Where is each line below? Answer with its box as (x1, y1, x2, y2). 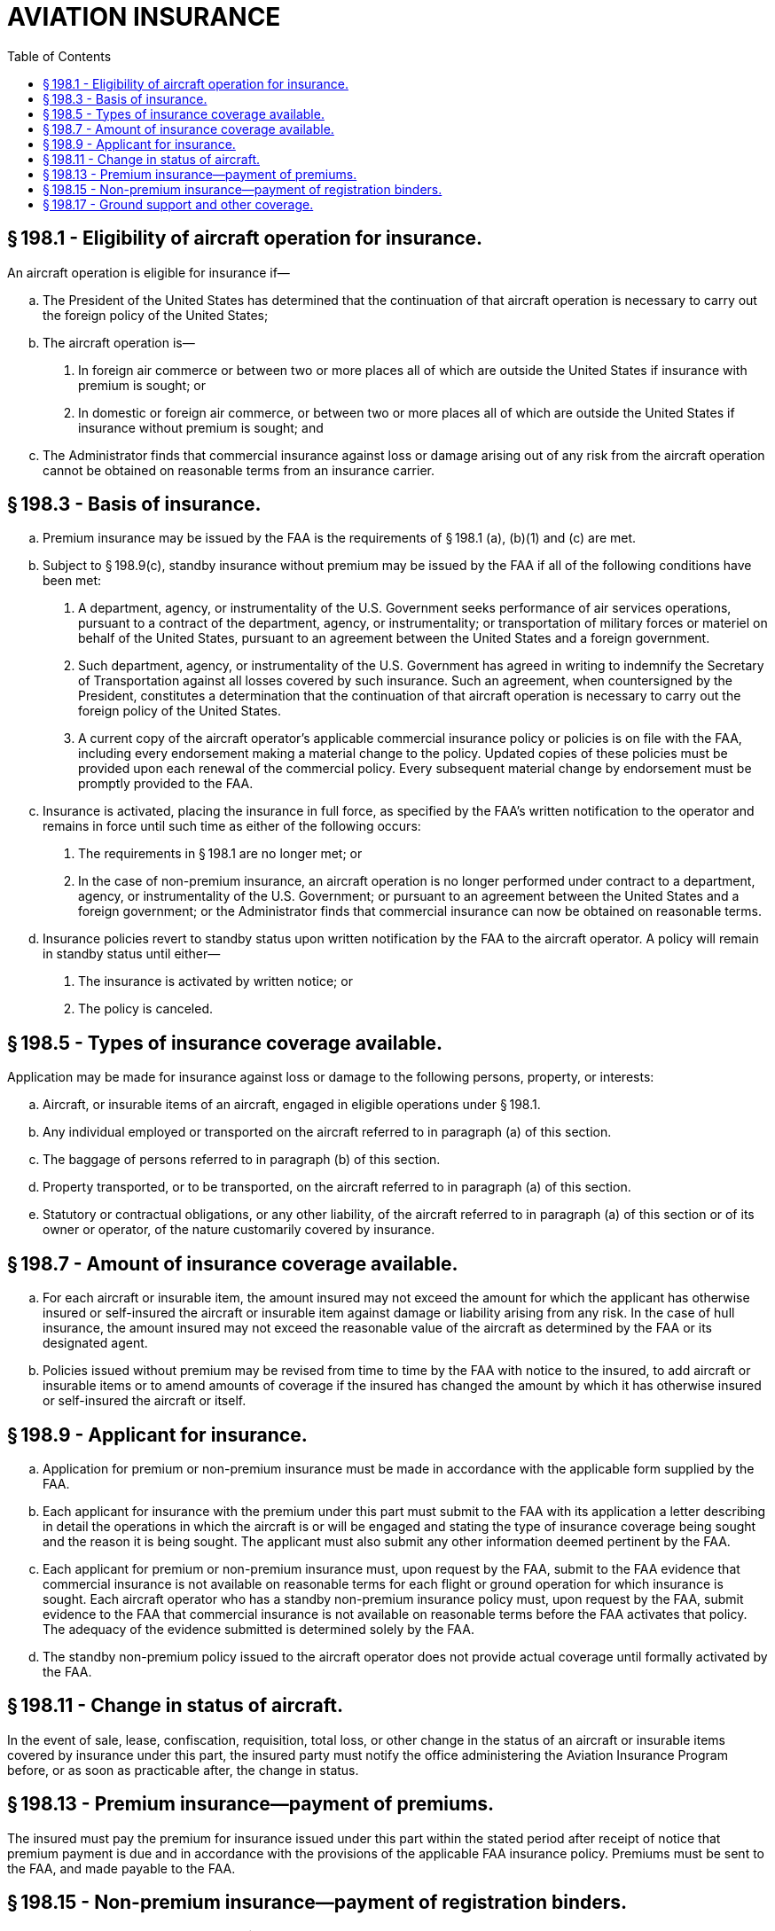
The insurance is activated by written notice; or (78, 973, 353, 989)
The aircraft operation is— (43, 334, 195, 350)
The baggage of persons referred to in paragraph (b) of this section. (43, 1152, 441, 1168)
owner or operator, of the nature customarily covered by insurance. (43, 1222, 435, 1238)
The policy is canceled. (78, 1001, 213, 1017)
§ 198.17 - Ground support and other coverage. (43, 196, 314, 212)
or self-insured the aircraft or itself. (43, 1393, 247, 1409)
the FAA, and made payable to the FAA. (7, 1860, 236, 1876)
